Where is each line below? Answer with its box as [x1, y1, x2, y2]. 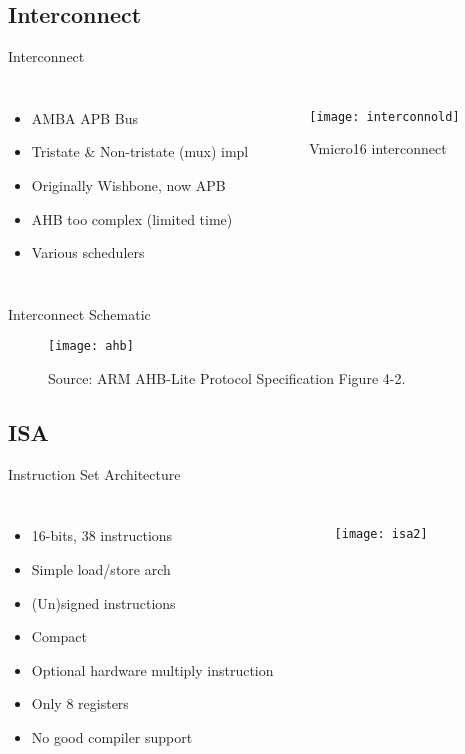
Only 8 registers [31, 693, 129, 714]
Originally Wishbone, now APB [31, 174, 226, 195]
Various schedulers [31, 242, 145, 263]
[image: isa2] [334, 527, 428, 542]
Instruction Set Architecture [8, 463, 181, 484]
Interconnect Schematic [8, 303, 151, 324]
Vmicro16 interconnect [309, 138, 447, 159]
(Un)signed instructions [31, 592, 176, 613]
